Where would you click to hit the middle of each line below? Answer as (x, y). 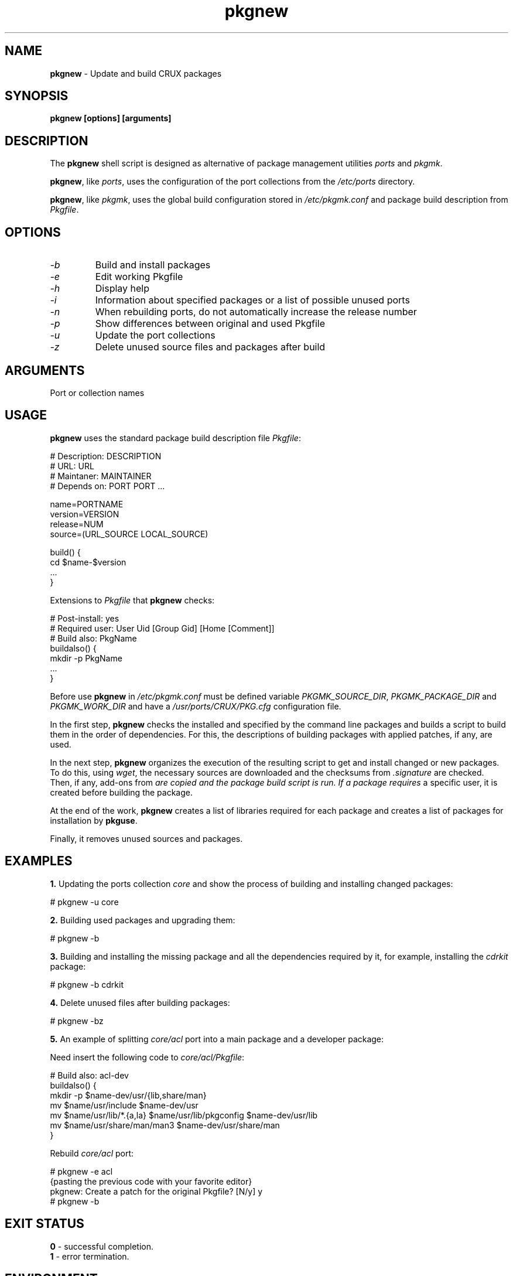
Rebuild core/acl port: (92, 1153)
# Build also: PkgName (93, 638)
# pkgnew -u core (84, 902)
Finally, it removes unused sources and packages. (146, 838)
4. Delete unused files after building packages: (140, 1002)
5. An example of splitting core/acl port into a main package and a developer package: (217, 1039)
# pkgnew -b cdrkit (87, 984)
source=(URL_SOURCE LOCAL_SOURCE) (129, 534)
